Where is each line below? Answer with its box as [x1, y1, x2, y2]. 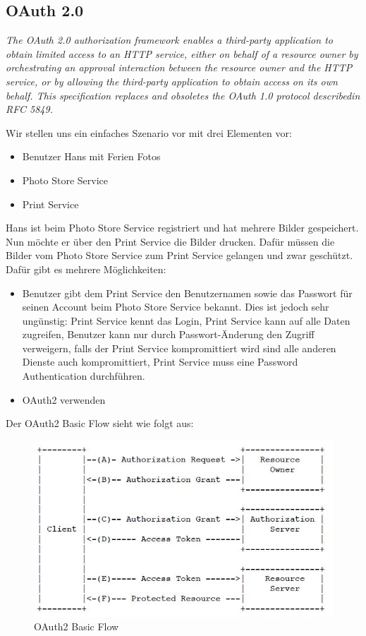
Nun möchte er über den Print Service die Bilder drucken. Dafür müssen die [6, 234, 335, 248]
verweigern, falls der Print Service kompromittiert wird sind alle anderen [22, 340, 336, 355]
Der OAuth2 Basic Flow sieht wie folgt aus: [6, 416, 194, 431]
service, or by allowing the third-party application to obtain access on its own [6, 73, 338, 88]
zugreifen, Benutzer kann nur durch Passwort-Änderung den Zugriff [22, 327, 315, 342]
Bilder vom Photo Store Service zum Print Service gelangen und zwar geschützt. [6, 248, 353, 263]
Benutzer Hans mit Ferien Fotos [22, 149, 161, 164]
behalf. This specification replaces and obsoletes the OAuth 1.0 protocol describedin [6, 88, 360, 102]
